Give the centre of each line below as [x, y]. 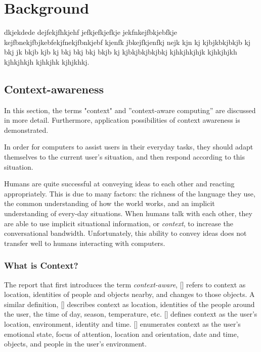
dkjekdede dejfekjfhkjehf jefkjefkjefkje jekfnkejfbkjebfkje [91, 32]
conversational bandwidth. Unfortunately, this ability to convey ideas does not [125, 233]
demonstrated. [26, 130]
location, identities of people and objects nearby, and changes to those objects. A [129, 294]
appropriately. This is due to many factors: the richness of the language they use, [130, 193]
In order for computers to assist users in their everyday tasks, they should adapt [129, 147]
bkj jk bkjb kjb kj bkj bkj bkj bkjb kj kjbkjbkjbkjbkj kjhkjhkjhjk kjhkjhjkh [121, 52]
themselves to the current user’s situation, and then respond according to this [124, 157]
